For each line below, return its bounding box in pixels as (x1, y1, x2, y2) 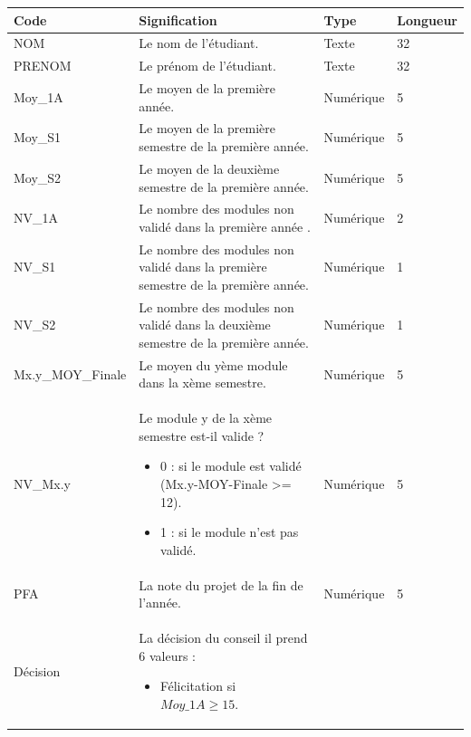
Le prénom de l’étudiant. (139, 56, 276, 75)
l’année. (139, 593, 181, 612)
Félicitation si (160, 676, 236, 695)
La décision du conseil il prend (139, 628, 308, 647)
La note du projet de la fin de (139, 575, 303, 594)
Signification (139, 10, 217, 29)
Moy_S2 (14, 167, 62, 187)
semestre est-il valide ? (139, 426, 264, 445)
